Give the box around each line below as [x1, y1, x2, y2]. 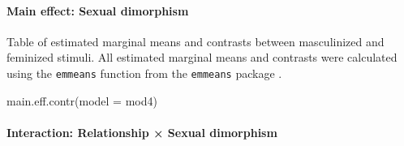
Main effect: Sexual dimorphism [6, 2, 189, 19]
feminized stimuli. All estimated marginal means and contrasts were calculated [6, 49, 398, 66]
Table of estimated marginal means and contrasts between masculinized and [6, 32, 385, 49]
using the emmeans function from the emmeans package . [6, 64, 282, 81]
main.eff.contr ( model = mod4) [6, 92, 157, 109]
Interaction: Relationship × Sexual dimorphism [6, 123, 277, 140]
